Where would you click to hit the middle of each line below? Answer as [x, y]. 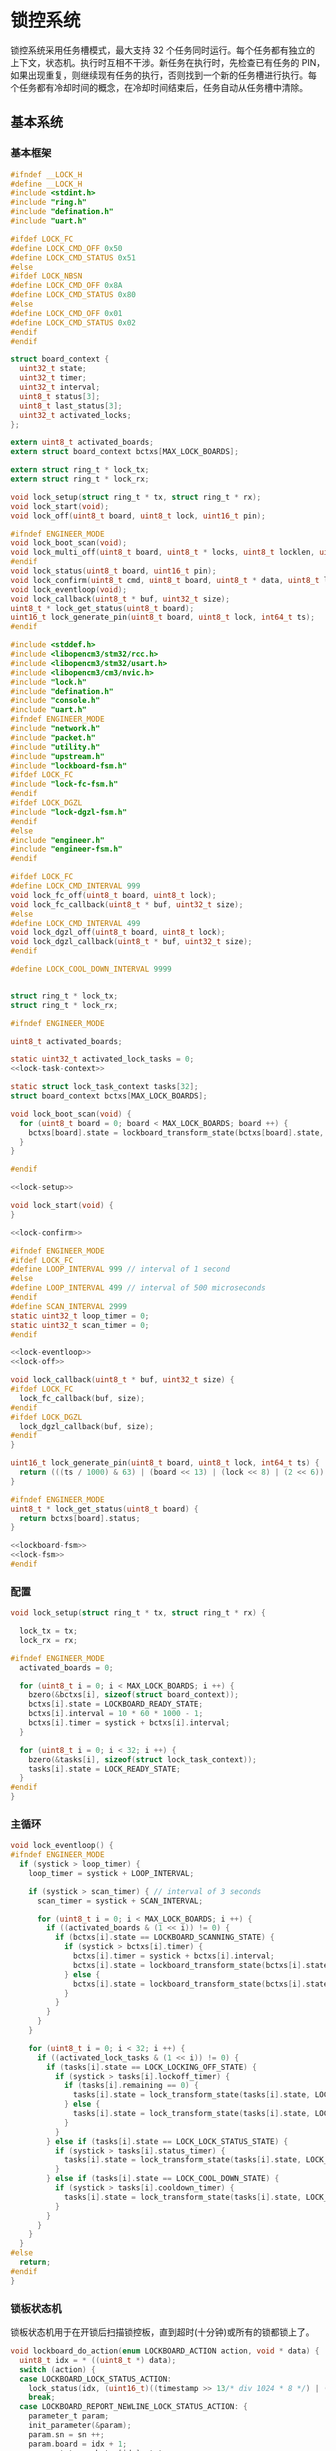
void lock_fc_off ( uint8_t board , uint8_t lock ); [113, 895]
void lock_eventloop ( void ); [69, 589]
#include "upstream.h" [57, 756]
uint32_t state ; [53, 369]
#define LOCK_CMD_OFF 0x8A [66, 286]
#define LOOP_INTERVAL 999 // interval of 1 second [120, 1269]
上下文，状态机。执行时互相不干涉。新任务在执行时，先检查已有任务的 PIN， [168, 62]
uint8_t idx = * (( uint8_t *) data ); [98, 2360]
